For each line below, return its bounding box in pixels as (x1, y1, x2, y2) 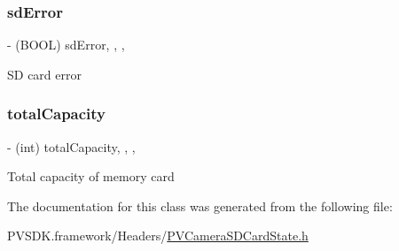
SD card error (7, 65, 82, 83)
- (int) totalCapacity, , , (7, 137, 136, 156)
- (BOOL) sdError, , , (7, 35, 125, 54)
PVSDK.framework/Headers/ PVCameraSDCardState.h (7, 226, 309, 245)
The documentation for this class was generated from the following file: (7, 196, 393, 215)
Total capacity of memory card (7, 167, 175, 186)
